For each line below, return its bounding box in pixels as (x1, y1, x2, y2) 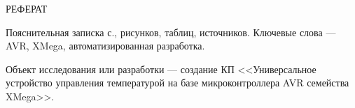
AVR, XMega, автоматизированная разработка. (6, 38, 205, 53)
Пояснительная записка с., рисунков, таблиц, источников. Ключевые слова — (6, 24, 336, 39)
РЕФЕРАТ (6, 1, 48, 15)
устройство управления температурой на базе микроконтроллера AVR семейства (6, 75, 349, 90)
